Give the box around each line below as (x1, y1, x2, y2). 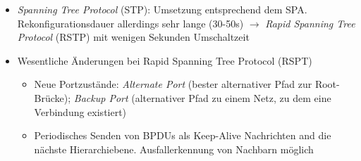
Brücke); (34, 90, 71, 105)
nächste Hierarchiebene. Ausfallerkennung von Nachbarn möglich (34, 141, 314, 156)
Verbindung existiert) (34, 104, 127, 119)
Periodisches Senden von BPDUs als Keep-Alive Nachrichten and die (34, 128, 331, 143)
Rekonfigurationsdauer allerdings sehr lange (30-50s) (17, 15, 244, 30)
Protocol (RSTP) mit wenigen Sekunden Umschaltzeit (17, 30, 250, 44)
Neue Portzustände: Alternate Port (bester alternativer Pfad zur (34, 77, 312, 91)
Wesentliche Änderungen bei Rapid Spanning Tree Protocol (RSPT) (17, 53, 312, 67)
